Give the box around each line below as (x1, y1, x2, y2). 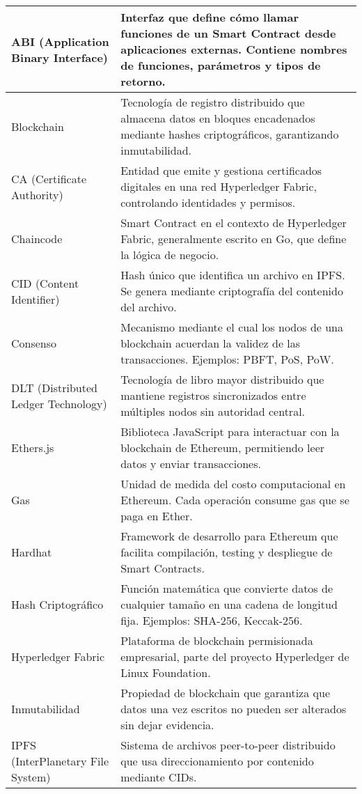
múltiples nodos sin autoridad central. (120, 403, 306, 419)
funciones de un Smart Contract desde (120, 25, 336, 41)
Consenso (11, 335, 57, 351)
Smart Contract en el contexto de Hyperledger (120, 215, 347, 231)
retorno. (120, 73, 166, 89)
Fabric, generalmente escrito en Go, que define (120, 231, 347, 247)
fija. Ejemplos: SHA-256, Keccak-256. (120, 612, 303, 628)
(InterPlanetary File (11, 753, 109, 769)
